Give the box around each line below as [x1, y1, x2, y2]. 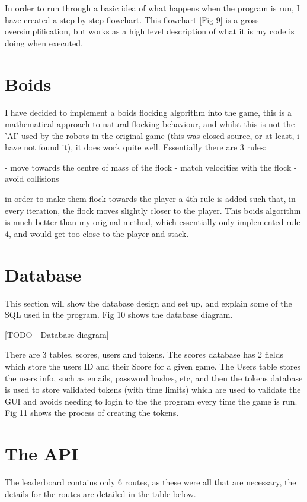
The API [5, 441, 79, 466]
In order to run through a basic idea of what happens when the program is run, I [5, 2, 300, 14]
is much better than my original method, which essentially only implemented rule [5, 216, 300, 228]
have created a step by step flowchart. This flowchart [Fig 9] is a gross [5, 13, 259, 26]
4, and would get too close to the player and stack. [5, 227, 189, 239]
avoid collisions [5, 172, 59, 185]
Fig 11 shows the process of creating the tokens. [5, 406, 179, 419]
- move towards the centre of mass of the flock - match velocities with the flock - [5, 160, 297, 173]
